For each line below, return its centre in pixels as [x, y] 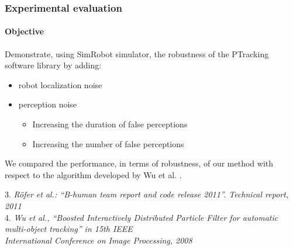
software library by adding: [53, 65]
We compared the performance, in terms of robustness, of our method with [139, 163]
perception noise [48, 104]
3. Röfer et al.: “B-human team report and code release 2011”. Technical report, [147, 194]
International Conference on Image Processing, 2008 [99, 240]
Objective [25, 31]
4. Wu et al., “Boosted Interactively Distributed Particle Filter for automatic [142, 217]
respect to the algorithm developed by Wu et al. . [93, 174]
